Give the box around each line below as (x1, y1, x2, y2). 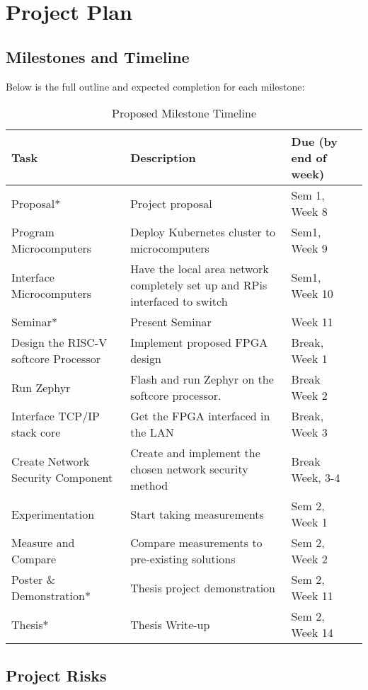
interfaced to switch (130, 293, 228, 310)
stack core (11, 424, 61, 441)
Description (130, 149, 196, 166)
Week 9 (291, 240, 328, 257)
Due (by (291, 133, 338, 150)
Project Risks (6, 664, 107, 686)
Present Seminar (130, 314, 212, 330)
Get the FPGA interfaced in (130, 408, 270, 425)
